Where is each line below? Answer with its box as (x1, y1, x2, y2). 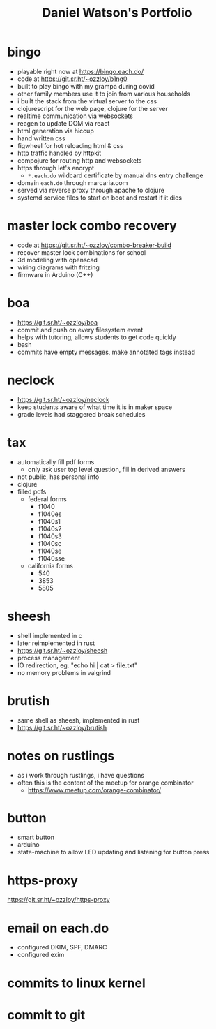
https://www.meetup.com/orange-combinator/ (27, 785, 162, 794)
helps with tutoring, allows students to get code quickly (17, 333, 176, 341)
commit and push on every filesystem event (17, 325, 144, 334)
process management (17, 653, 80, 662)
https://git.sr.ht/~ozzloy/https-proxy (7, 896, 110, 904)
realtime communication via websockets (17, 112, 134, 120)
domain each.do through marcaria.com (17, 178, 128, 186)
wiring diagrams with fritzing (17, 263, 100, 272)
